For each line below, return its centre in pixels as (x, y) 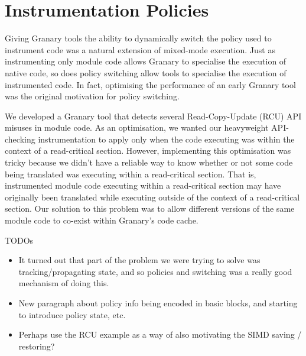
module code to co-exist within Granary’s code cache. (102, 220)
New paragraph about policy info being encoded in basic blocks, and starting (158, 303)
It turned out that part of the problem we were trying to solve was (139, 260)
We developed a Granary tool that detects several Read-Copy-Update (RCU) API (153, 116)
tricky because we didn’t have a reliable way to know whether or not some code (149, 162)
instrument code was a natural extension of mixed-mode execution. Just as (140, 49)
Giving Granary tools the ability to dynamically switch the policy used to (138, 38)
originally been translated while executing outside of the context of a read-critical (152, 197)
